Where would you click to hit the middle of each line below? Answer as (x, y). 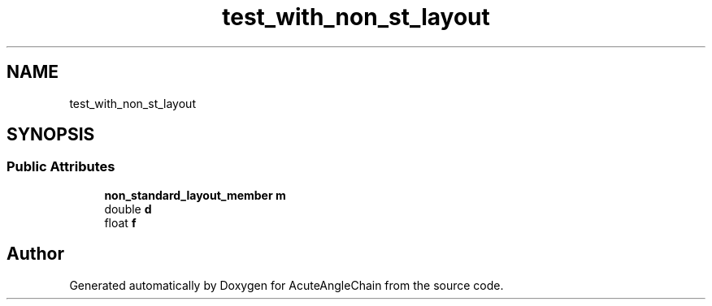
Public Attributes (61, 167)
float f (120, 222)
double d (128, 209)
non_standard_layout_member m (195, 195)
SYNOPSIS (51, 135)
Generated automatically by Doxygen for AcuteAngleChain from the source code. (287, 285)
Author (35, 254)
